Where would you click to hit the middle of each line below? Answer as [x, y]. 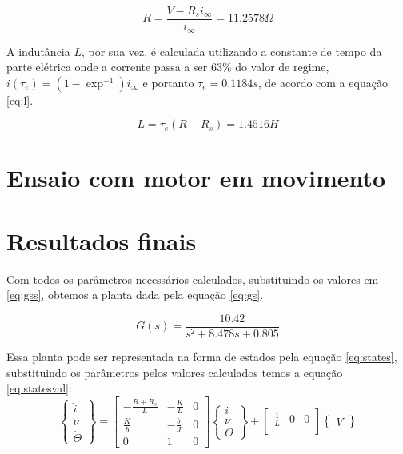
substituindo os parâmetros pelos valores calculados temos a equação [175, 372]
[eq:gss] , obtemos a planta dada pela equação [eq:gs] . [135, 295]
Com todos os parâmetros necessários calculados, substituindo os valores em [193, 279]
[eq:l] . [20, 100]
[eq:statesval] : [39, 388]
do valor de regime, [282, 67]
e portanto [168, 82]
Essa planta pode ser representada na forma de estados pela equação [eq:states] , [202, 357]
